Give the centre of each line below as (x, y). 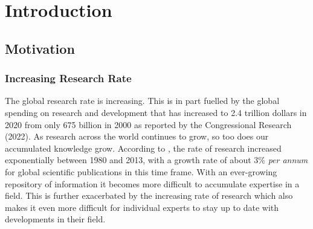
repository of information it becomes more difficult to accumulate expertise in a (152, 183)
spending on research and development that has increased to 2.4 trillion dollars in (156, 112)
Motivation (40, 48)
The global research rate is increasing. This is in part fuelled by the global (142, 101)
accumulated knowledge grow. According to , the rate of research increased (143, 148)
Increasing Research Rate (68, 78)
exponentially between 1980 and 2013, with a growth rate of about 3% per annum (156, 160)
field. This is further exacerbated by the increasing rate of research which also (149, 195)
